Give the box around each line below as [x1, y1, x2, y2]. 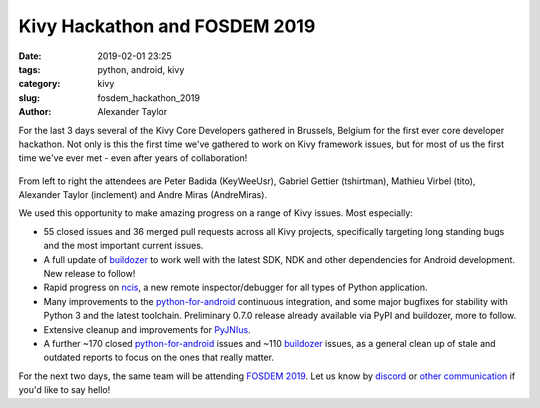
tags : [18, 63, 41, 75]
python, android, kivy [97, 63, 185, 75]
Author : [18, 106, 52, 118]
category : [18, 78, 61, 90]
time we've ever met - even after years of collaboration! [18, 152, 248, 164]
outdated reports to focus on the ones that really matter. [43, 351, 275, 364]
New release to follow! [43, 268, 136, 280]
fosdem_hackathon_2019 [97, 91, 200, 104]
